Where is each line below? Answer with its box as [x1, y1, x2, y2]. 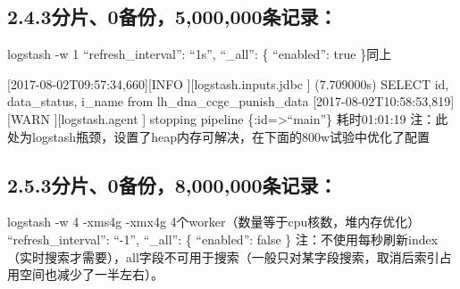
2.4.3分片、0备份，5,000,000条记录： [7, 3, 338, 30]
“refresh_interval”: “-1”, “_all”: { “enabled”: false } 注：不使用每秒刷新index [7, 229, 439, 248]
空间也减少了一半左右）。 [19, 265, 163, 284]
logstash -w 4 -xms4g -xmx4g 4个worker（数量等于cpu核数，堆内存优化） [7, 212, 421, 231]
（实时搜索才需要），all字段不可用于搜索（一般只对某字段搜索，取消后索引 [7, 247, 439, 266]
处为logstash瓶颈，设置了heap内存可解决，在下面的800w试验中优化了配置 [7, 127, 431, 145]
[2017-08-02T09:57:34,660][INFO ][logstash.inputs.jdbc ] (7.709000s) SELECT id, [7, 74, 449, 93]
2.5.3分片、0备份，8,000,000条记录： [7, 170, 338, 198]
